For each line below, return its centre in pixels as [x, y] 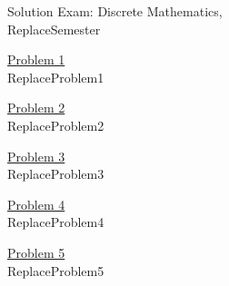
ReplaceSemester [54, 29]
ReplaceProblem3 [56, 174]
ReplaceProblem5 [56, 270]
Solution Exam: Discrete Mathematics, [115, 11]
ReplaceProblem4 [56, 222]
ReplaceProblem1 [56, 77]
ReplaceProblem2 [56, 125]
